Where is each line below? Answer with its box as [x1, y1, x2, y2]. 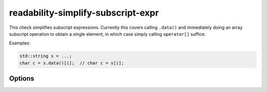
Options [9, 74, 35, 83]
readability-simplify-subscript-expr [9, 7, 159, 18]
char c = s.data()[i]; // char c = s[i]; [19, 60, 124, 66]
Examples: [9, 40, 31, 46]
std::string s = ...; [19, 53, 72, 59]
